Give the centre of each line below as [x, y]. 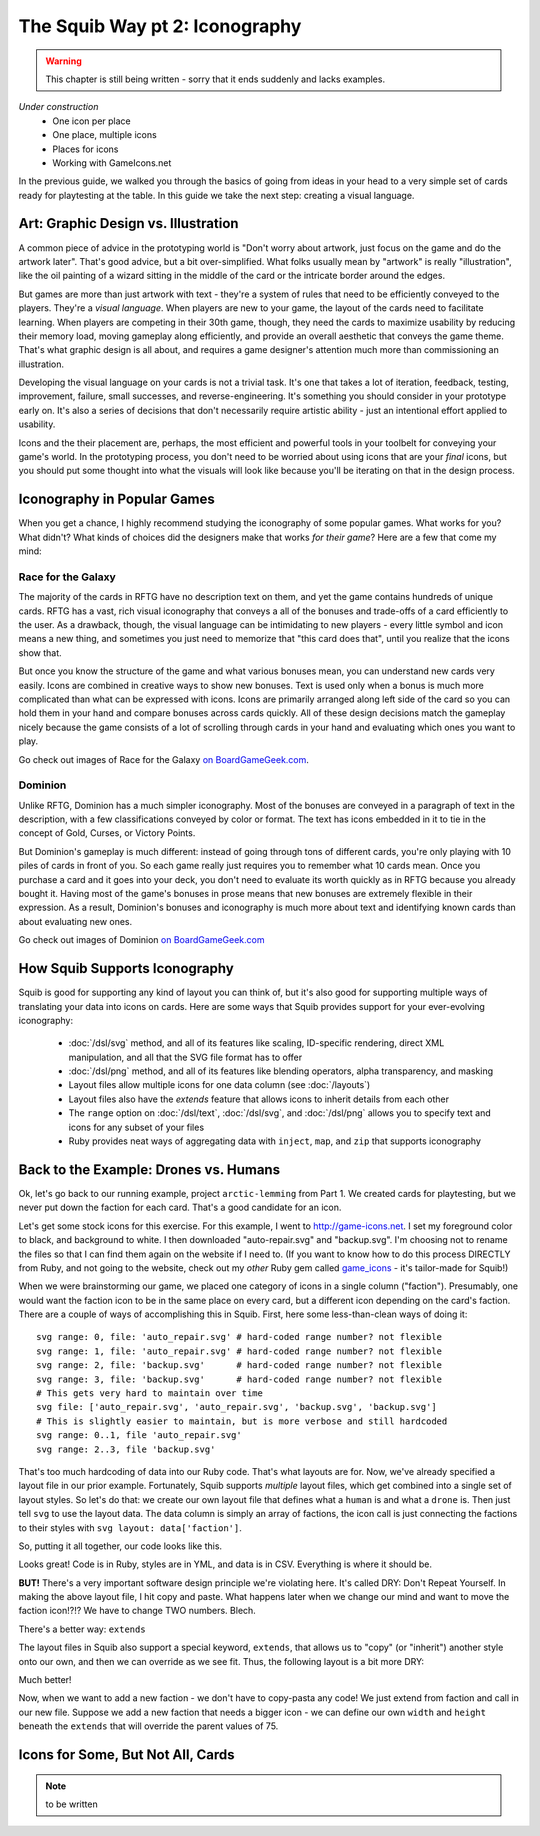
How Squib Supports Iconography [126, 968]
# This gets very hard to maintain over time [150, 1393]
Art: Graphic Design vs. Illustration [128, 223]
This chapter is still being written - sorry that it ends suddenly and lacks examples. [215, 79]
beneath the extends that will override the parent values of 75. [148, 1726]
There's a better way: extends [82, 1629]
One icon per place [91, 121]
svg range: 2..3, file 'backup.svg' [126, 1449]
